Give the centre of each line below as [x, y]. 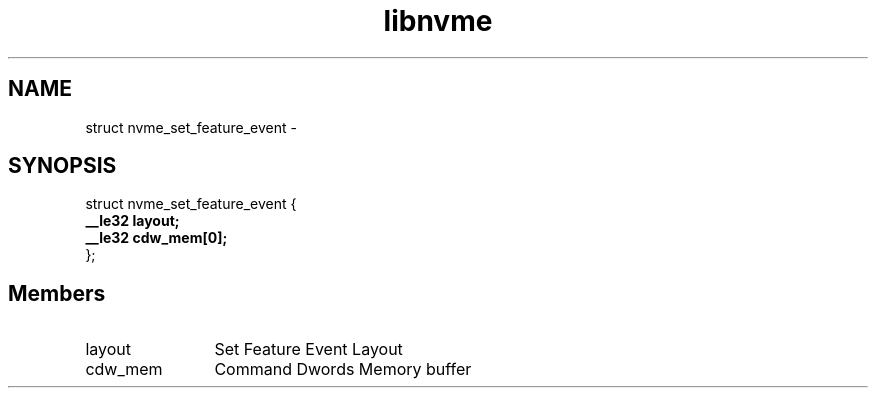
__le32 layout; [132, 221]
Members [57, 293]
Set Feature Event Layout [308, 349]
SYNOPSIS [62, 166]
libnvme [438, 21]
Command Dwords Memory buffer [343, 369]
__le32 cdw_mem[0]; [156, 238]
